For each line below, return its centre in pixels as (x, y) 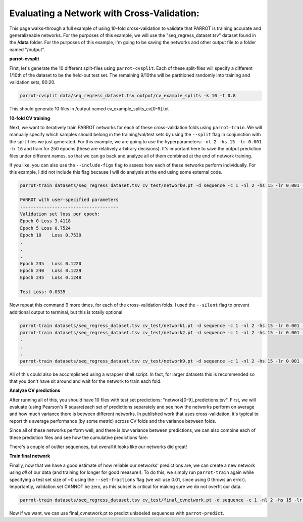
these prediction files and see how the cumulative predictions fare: (79, 437)
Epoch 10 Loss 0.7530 (51, 235)
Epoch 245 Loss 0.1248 (51, 278)
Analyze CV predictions (35, 390)
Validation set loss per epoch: (60, 214)
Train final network (30, 456)
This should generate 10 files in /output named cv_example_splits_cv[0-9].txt (89, 109)
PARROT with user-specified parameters (69, 200)
